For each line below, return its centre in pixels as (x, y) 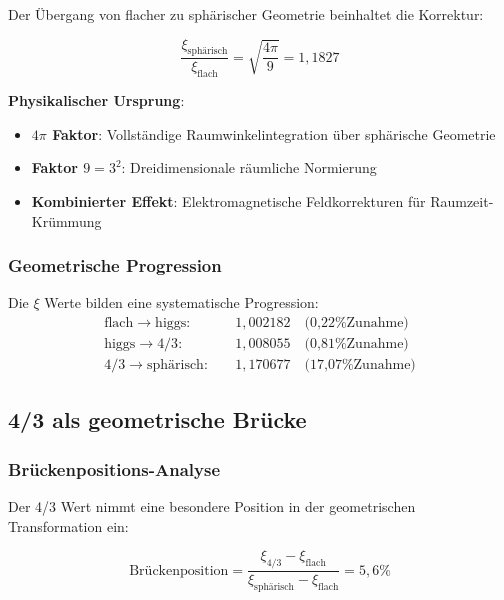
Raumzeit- (462, 201)
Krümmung (66, 220)
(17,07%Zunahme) (360, 365)
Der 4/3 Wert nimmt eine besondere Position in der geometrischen (212, 506)
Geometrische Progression (115, 265)
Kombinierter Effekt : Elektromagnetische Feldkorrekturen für (228, 201)
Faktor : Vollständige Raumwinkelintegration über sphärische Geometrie (274, 133)
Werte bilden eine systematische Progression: (181, 302)
